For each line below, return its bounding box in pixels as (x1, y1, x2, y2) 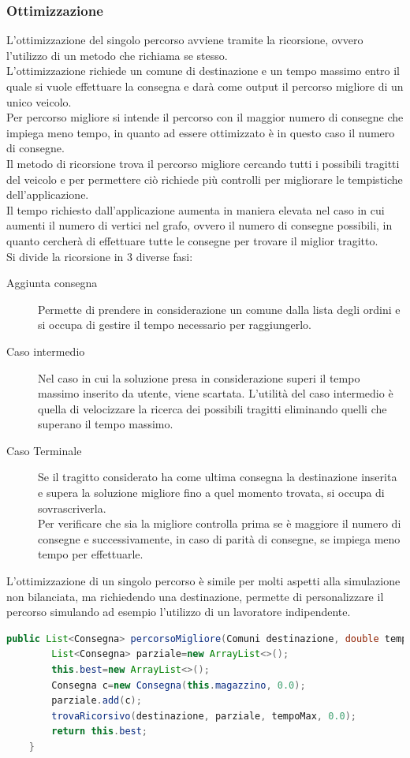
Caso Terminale (6, 442, 82, 458)
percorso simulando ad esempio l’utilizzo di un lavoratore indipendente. (6, 603, 351, 620)
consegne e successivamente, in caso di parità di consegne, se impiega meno (38, 530, 401, 547)
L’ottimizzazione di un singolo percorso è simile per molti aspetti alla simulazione (6, 573, 401, 589)
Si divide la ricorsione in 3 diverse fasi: (6, 248, 193, 264)
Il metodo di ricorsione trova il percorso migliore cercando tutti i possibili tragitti (6, 155, 400, 171)
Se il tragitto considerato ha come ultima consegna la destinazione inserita (38, 469, 397, 485)
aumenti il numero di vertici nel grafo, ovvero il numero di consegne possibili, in (6, 217, 393, 233)
